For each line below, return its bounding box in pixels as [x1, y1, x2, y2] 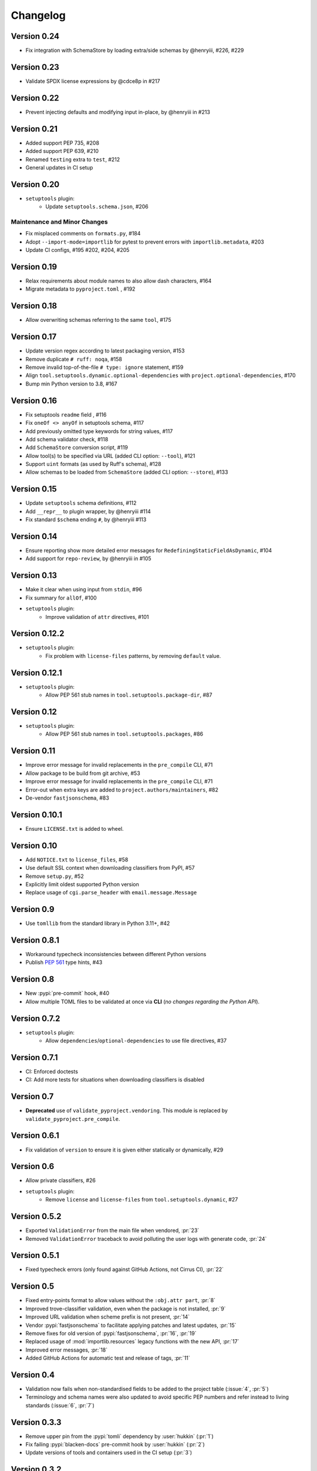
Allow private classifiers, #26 [25, 1177, 96, 1184]
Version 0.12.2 [11, 628, 65, 638]
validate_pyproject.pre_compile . [25, 1115, 120, 1122]
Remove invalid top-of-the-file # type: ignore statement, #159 [25, 364, 184, 371]
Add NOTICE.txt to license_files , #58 [25, 856, 129, 863]
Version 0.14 [11, 531, 58, 541]
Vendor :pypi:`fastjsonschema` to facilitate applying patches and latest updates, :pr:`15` [25, 1322, 237, 1329]
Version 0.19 [11, 262, 58, 272]
